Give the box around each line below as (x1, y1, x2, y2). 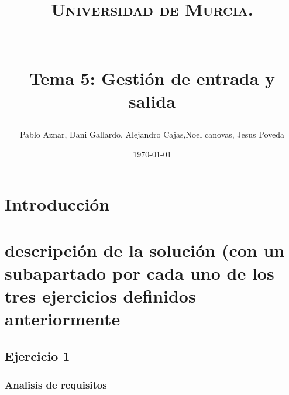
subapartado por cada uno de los (5, 260, 274, 284)
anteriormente (5, 307, 121, 331)
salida (129, 88, 176, 112)
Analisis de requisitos (5, 377, 107, 392)
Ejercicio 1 (5, 346, 70, 365)
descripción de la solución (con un (5, 238, 285, 262)
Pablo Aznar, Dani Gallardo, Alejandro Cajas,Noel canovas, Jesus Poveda (19, 128, 285, 140)
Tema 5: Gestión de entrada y (29, 66, 276, 90)
